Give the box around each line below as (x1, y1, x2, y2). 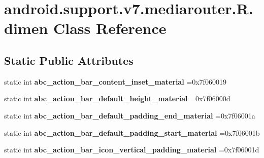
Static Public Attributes (4, 52, 134, 68)
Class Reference (53, 18, 167, 38)
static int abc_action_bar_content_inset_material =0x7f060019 (4, 76, 226, 87)
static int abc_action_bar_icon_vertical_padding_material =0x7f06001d (4, 144, 259, 155)
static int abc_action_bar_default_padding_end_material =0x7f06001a (4, 110, 255, 121)
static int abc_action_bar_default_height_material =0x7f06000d (4, 93, 230, 104)
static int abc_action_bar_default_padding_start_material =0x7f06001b (4, 127, 260, 138)
